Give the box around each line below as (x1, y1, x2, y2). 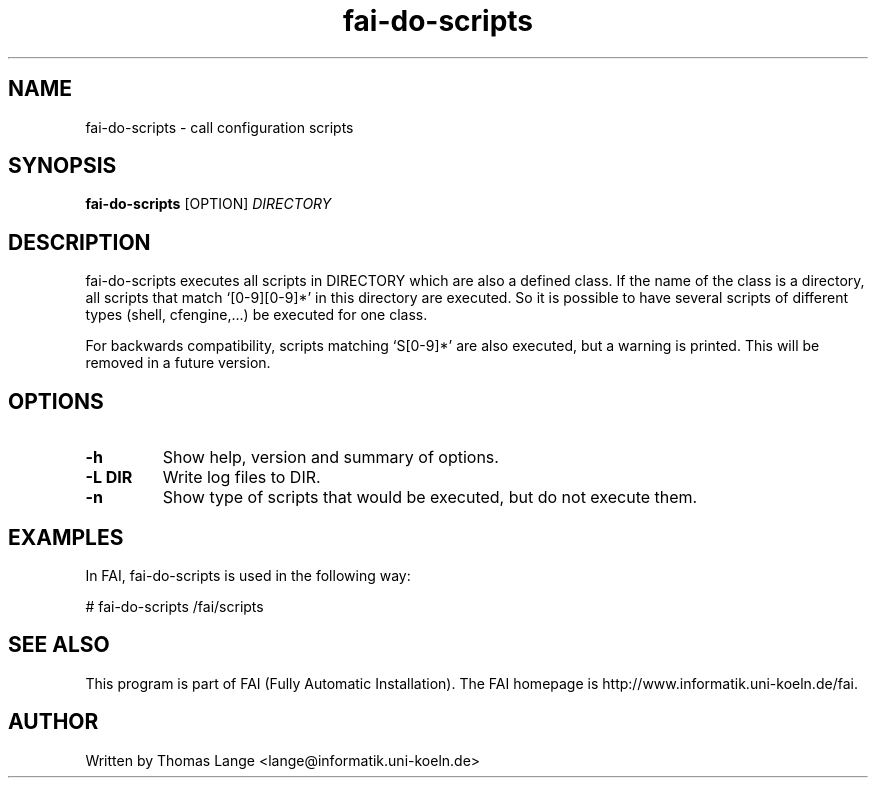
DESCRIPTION (8, 229, 151, 255)
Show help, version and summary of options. (162, 447, 499, 468)
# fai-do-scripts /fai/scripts (85, 597, 264, 615)
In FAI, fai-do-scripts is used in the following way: (85, 566, 411, 584)
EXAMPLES (8, 524, 124, 550)
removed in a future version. (85, 354, 271, 372)
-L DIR (85, 467, 133, 488)
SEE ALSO (8, 632, 110, 658)
